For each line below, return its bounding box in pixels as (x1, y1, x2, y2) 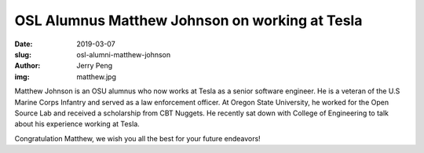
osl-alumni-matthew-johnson (76, 49, 171, 59)
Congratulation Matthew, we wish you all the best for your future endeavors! (14, 133, 261, 143)
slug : (14, 49, 31, 59)
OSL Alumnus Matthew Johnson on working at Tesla (14, 12, 363, 29)
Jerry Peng (76, 61, 113, 71)
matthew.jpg (76, 71, 117, 82)
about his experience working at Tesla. (14, 119, 141, 129)
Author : (14, 61, 41, 71)
